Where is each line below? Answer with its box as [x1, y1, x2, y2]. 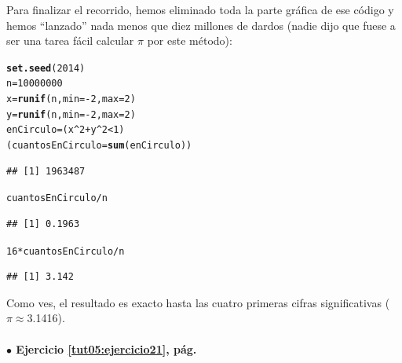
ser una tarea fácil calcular [6, 32, 134, 49]
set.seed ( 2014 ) [6, 62, 86, 74]
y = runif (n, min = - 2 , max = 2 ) [6, 108, 136, 120]
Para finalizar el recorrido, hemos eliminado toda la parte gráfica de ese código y [6, 2, 394, 17]
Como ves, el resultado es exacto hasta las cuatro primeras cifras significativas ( [6, 294, 390, 310]
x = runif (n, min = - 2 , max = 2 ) [6, 93, 136, 105]
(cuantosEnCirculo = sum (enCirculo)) [6, 140, 192, 152]
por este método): [147, 32, 232, 49]
